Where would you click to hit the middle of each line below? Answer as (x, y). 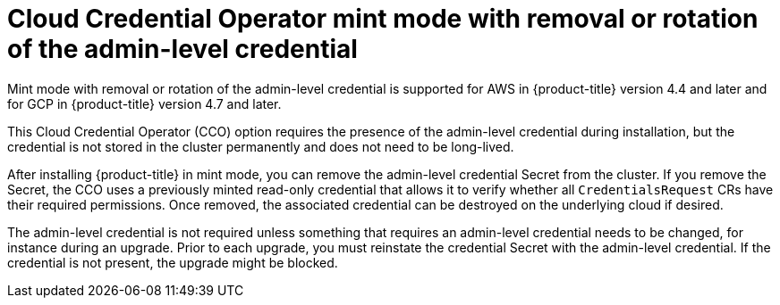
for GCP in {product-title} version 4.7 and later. (144, 103)
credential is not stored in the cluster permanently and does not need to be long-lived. (261, 146)
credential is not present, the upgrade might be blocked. (173, 262)
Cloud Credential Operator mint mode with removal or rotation (383, 19)
